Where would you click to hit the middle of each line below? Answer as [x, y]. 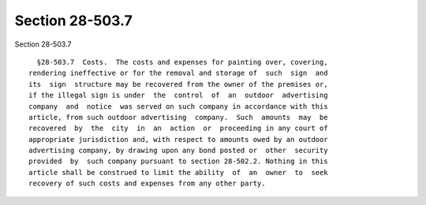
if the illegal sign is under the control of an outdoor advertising [178, 95]
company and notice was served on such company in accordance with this [178, 106]
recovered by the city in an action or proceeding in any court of [178, 129]
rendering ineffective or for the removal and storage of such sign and [178, 73]
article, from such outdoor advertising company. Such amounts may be [178, 117]
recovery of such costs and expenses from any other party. [147, 184]
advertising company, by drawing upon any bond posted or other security [178, 151]
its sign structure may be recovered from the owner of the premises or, [178, 84]
